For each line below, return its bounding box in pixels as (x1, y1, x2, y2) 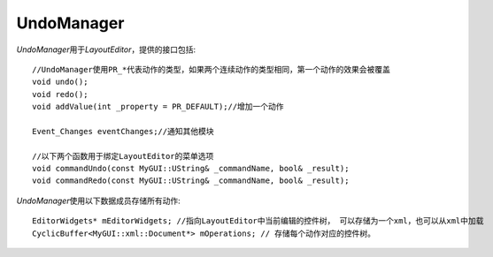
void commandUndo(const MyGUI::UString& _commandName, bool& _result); (32, 163, 350, 174)
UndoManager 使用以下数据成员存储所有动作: (16, 195, 181, 206)
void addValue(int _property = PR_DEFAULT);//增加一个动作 (32, 102, 284, 112)
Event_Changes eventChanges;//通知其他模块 (32, 126, 214, 136)
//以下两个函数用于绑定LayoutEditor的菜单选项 (32, 151, 214, 161)
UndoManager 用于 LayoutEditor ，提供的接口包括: (16, 44, 196, 55)
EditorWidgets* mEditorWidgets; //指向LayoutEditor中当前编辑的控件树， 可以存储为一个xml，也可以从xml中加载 (32, 216, 484, 226)
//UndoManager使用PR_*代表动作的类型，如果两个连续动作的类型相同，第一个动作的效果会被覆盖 (32, 64, 391, 74)
